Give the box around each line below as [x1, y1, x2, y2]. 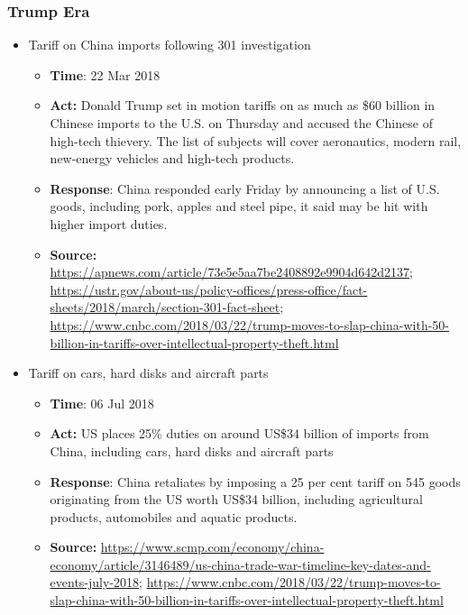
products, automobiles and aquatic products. [50, 507, 298, 526]
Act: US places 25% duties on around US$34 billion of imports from [50, 424, 429, 443]
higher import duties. [50, 214, 168, 233]
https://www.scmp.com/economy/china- [100, 537, 325, 556]
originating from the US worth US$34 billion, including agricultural [50, 490, 423, 509]
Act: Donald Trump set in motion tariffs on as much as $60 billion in [50, 96, 436, 115]
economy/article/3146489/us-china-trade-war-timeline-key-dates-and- [50, 555, 431, 574]
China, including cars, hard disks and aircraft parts [50, 441, 334, 460]
